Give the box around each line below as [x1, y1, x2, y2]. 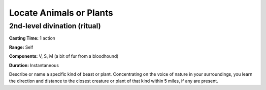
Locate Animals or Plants [9, 7, 113, 18]
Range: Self [9, 44, 33, 50]
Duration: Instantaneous [9, 62, 59, 68]
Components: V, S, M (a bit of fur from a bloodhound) [9, 53, 119, 59]
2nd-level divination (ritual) [9, 22, 101, 30]
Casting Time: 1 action [9, 35, 56, 41]
